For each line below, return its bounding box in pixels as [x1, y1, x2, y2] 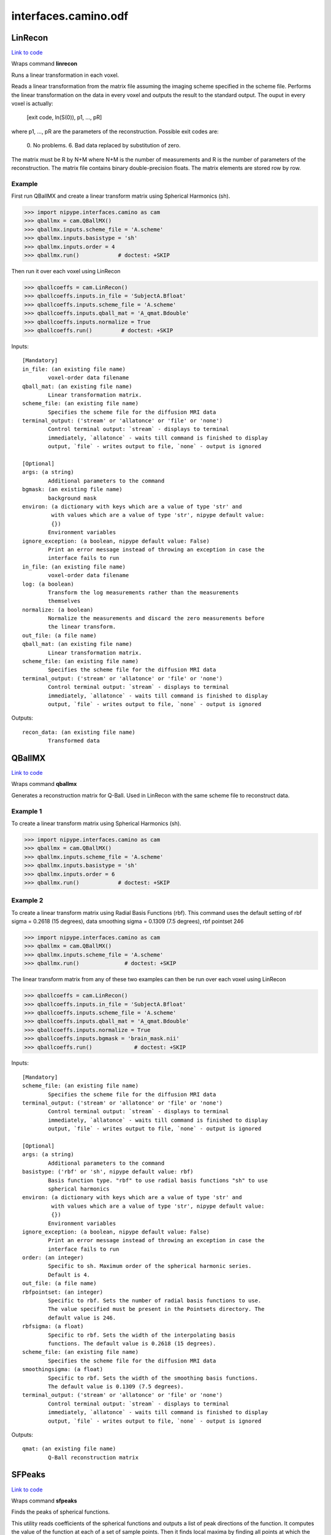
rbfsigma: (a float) [22, 1323, 84, 1330]
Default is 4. [48, 1271, 91, 1278]
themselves [48, 597, 81, 605]
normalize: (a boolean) [22, 606, 94, 613]
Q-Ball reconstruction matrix [48, 1454, 139, 1461]
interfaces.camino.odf [11, 9, 129, 23]
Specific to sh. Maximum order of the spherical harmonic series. [48, 1262, 252, 1270]
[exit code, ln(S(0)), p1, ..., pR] [26, 114, 102, 121]
